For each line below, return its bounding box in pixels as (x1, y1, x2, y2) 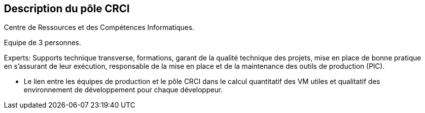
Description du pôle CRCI (4, 2, 130, 15)
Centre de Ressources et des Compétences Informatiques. (4, 23, 194, 32)
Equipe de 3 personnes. (4, 38, 81, 47)
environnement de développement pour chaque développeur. (24, 85, 223, 94)
